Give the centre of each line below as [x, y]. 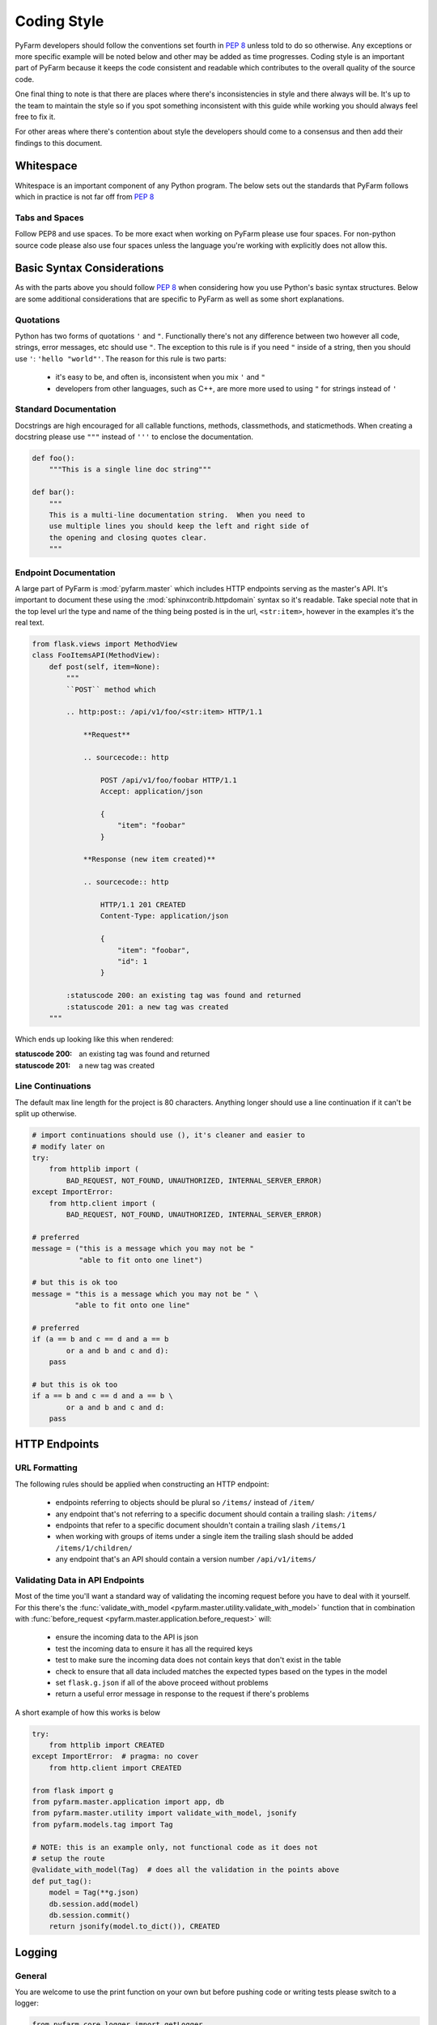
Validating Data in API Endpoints [80, 1579]
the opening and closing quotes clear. [128, 537]
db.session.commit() [90, 1915]
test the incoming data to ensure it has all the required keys [154, 1648]
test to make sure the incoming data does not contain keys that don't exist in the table [198, 1660]
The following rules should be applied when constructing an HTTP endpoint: [142, 1484]
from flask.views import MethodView [105, 644]
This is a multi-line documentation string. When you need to [177, 515]
